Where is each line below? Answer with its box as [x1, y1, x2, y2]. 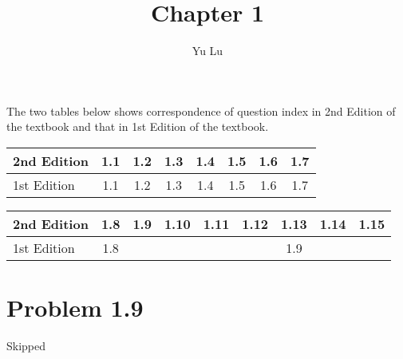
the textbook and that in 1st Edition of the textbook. [6, 118, 269, 135]
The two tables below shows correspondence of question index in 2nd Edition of [6, 102, 396, 119]
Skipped [6, 337, 46, 354]
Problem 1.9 [6, 291, 144, 324]
